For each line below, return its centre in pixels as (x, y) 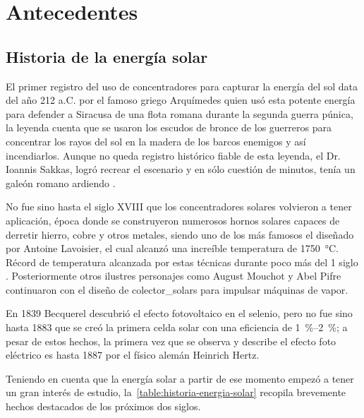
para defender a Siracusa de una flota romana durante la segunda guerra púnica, (180, 113)
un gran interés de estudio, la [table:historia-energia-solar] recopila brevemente (176, 392)
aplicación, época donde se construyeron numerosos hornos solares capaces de (173, 220)
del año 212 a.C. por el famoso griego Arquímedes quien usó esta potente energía (181, 100)
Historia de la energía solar (107, 56)
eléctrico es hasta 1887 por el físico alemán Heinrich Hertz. (133, 355)
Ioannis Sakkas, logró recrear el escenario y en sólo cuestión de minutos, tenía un (181, 169)
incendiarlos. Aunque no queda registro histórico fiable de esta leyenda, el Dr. (173, 155)
